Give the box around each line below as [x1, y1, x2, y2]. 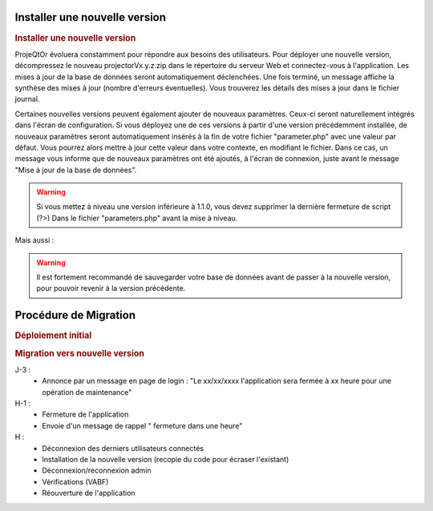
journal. [14, 95, 40, 104]
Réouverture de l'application [42, 489, 136, 498]
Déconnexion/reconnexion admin [42, 465, 152, 476]
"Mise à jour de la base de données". [14, 165, 137, 175]
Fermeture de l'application [42, 409, 129, 420]
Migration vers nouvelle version [14, 348, 144, 359]
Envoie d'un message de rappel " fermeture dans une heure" [42, 420, 243, 430]
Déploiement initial [14, 330, 92, 341]
